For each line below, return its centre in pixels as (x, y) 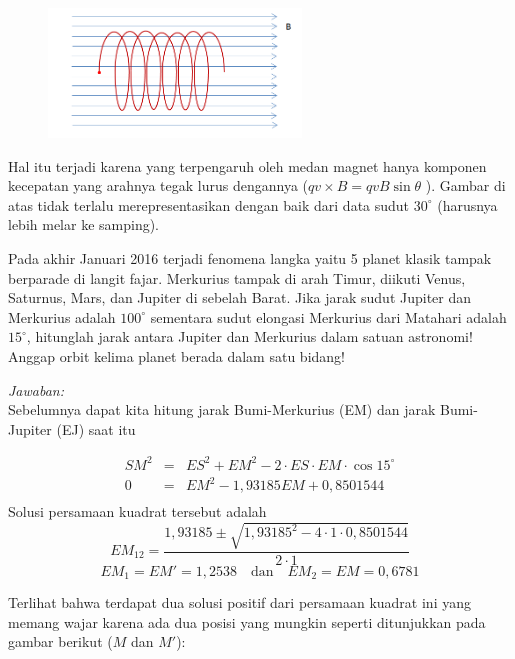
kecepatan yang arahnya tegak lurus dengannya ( (158, 185)
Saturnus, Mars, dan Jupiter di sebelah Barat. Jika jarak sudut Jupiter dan (240, 297)
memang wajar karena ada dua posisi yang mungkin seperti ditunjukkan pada (247, 621)
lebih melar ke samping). (84, 224)
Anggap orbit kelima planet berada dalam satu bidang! (176, 355)
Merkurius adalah (62, 316)
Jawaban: (36, 389)
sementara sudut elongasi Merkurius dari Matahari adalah (328, 316)
